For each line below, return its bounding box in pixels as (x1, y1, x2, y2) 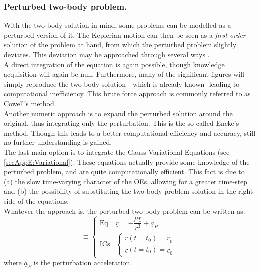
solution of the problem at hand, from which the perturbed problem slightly (4, 39, 237, 50)
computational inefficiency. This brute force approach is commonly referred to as (4, 88, 251, 99)
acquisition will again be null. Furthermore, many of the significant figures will (4, 69, 244, 79)
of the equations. (18, 195, 69, 206)
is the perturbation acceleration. (33, 257, 132, 268)
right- (238, 186, 255, 196)
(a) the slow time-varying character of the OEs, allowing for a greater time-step (4, 176, 248, 186)
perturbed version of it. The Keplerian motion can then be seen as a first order (4, 29, 246, 40)
